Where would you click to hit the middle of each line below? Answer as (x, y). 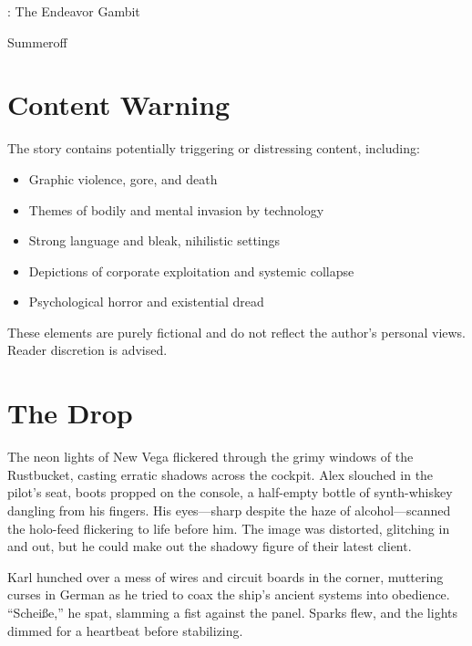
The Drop (70, 413)
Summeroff (37, 42)
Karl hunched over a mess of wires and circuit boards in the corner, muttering (226, 576)
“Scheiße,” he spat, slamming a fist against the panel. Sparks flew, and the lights (232, 612)
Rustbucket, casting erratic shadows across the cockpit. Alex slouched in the (221, 474)
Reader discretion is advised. (87, 350)
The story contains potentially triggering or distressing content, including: (214, 148)
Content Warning (119, 104)
